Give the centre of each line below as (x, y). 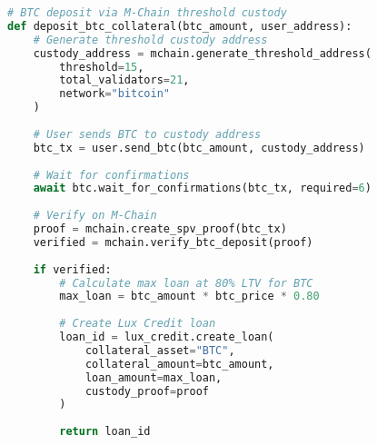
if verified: (72, 269)
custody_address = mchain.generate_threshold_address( (202, 53)
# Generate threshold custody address (150, 40)
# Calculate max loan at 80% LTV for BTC (186, 283)
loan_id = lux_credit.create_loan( (167, 337)
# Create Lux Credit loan (138, 324)
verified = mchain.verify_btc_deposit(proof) (173, 242)
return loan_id (105, 432)
